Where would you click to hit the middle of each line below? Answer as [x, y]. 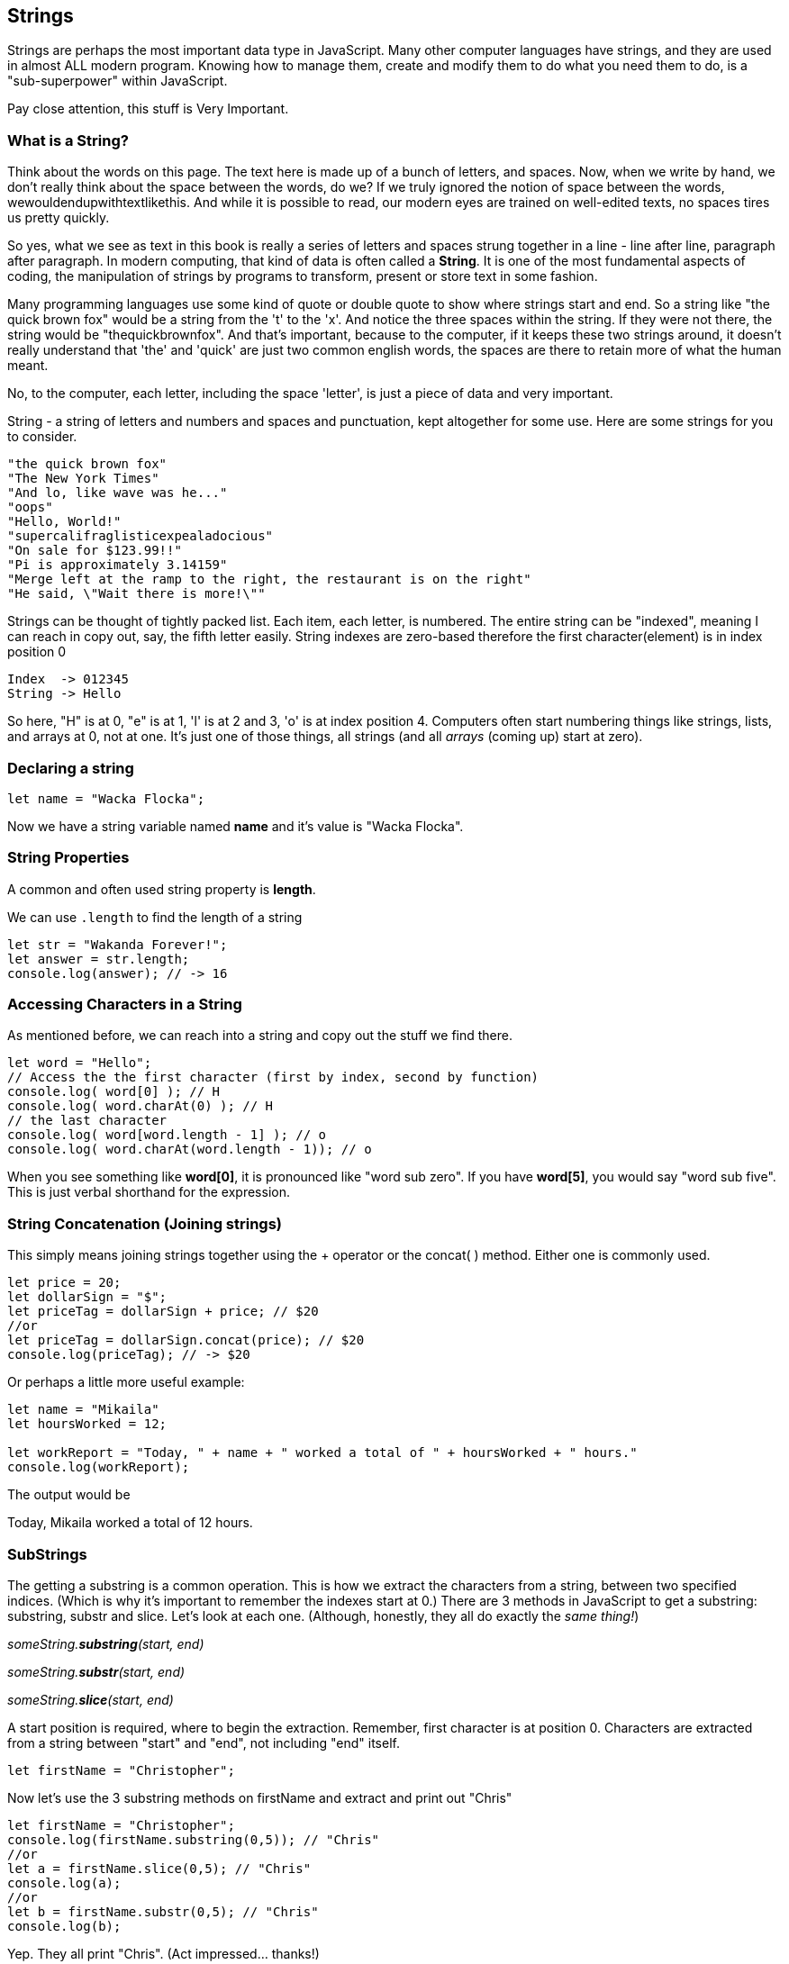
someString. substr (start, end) [96, 1671]
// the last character [87, 1121]
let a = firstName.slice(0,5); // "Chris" [159, 1868]
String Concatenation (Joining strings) [145, 1223]
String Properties [68, 858]
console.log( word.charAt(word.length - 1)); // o [190, 1149]
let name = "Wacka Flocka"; [106, 798]
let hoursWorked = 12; [87, 1424]
